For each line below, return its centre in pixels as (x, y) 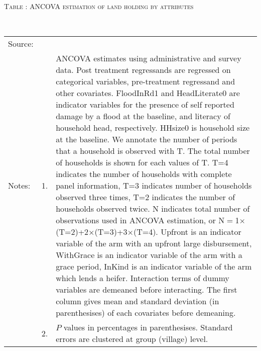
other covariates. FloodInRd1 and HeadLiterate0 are (148, 93)
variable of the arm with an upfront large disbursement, (154, 243)
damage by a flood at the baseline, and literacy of (143, 116)
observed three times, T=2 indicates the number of (146, 197)
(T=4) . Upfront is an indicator (187, 232)
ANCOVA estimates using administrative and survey (149, 58)
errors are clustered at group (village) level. (132, 339)
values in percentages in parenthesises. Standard (148, 327)
